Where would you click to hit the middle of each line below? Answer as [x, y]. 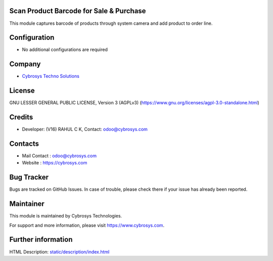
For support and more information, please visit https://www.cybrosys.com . [87, 225]
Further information [41, 240]
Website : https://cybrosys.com [55, 163]
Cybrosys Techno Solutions [51, 76]
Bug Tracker [29, 177]
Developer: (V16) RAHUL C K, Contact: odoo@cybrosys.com [85, 129]
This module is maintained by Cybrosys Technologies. [66, 216]
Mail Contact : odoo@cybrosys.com [59, 156]
